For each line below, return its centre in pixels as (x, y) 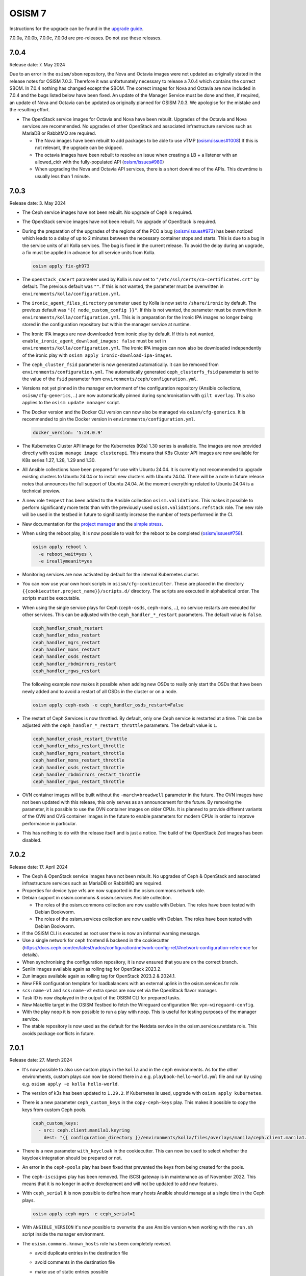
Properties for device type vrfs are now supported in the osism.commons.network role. (114, 890)
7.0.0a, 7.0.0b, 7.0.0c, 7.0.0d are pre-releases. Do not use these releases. (85, 38)
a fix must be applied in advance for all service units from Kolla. (89, 252)
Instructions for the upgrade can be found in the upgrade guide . (76, 29)
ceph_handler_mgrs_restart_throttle (79, 753)
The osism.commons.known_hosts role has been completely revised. (97, 1243)
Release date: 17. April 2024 (39, 867)
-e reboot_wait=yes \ (66, 554)
